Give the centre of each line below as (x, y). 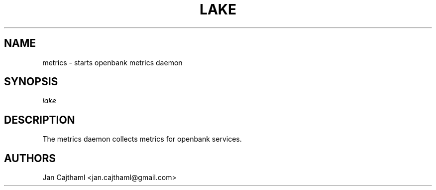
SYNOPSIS (31, 82)
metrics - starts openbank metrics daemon (112, 62)
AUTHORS (30, 158)
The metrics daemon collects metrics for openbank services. (142, 139)
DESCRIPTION (40, 120)
